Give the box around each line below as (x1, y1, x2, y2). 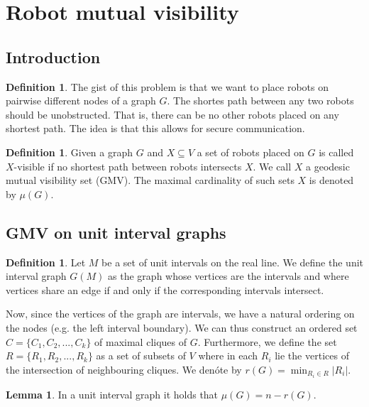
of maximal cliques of (94, 334, 187, 349)
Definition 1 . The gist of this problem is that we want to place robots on (6, 79, 329, 94)
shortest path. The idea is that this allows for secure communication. (6, 121, 305, 136)
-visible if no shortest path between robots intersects (13, 158, 242, 173)
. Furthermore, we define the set (197, 334, 337, 349)
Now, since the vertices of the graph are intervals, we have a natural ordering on (6, 306, 355, 321)
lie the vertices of (275, 348, 349, 363)
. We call (253, 158, 292, 173)
